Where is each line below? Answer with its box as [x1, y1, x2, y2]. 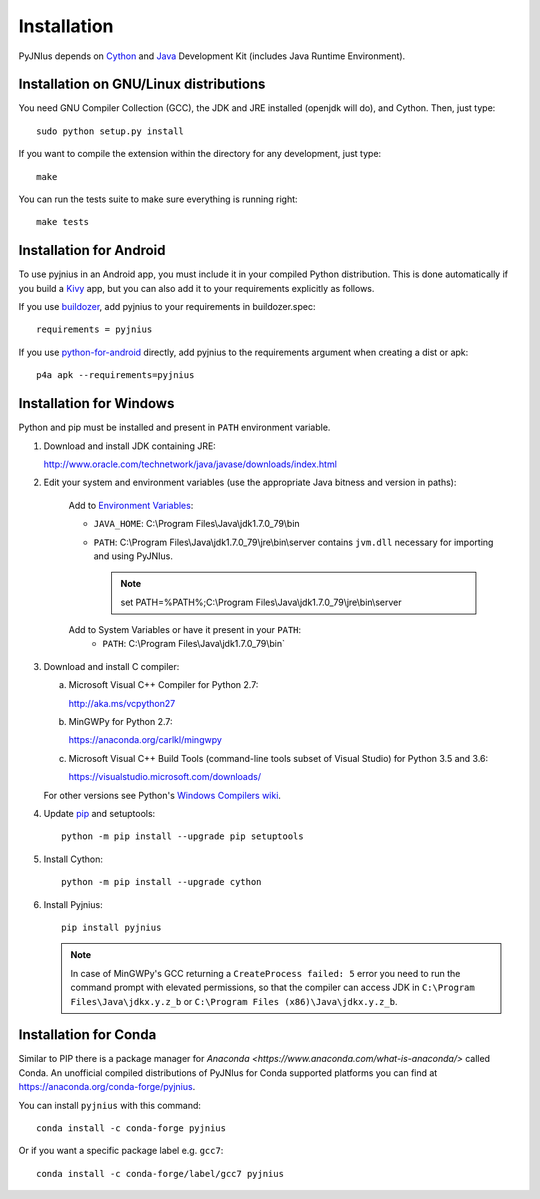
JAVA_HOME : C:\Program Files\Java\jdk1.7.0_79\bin [93, 518, 300, 530]
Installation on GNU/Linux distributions [18, 76, 266, 93]
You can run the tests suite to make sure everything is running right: [18, 193, 299, 205]
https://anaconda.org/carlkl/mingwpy [68, 734, 222, 746]
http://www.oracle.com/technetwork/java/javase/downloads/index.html [43, 458, 337, 470]
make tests [36, 216, 90, 228]
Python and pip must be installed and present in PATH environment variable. [18, 421, 331, 434]
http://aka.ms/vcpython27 [68, 697, 176, 709]
